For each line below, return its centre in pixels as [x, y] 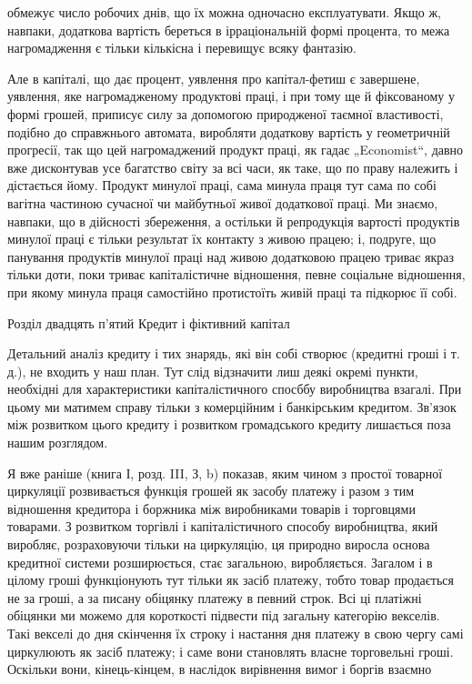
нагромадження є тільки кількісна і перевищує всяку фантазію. [182, 48]
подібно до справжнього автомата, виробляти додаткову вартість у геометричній [229, 131]
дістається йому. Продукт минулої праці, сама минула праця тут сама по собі [222, 185]
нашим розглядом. [58, 443]
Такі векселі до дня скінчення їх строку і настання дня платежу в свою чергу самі [236, 633]
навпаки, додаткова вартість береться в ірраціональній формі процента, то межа [229, 30]
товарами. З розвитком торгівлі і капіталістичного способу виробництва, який [223, 526]
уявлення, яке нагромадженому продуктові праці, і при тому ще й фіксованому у [231, 96]
